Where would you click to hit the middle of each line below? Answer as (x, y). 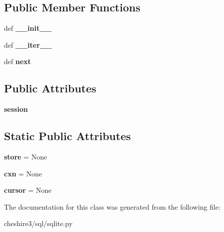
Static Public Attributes (67, 136)
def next (18, 61)
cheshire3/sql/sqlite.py (38, 223)
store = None (26, 156)
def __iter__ (28, 44)
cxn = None (23, 173)
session (16, 109)
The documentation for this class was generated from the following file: (112, 206)
